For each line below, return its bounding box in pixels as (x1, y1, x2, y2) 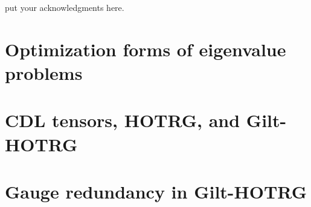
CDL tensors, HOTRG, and (5, 108, 240, 133)
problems (5, 60, 83, 85)
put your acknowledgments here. (5, 1, 124, 13)
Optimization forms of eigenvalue (5, 36, 286, 61)
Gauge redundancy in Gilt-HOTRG (5, 179, 307, 203)
